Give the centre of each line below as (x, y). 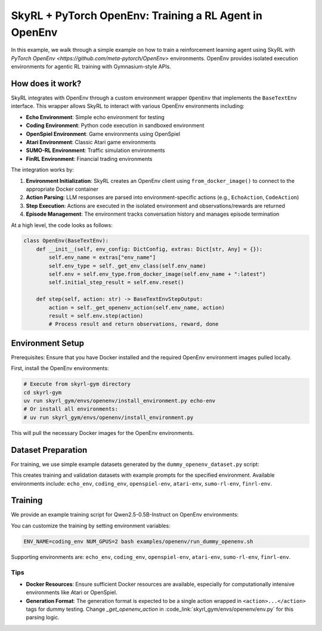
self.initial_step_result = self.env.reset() (116, 282)
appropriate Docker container (62, 189)
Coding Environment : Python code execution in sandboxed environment (115, 126)
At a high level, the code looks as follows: (62, 225)
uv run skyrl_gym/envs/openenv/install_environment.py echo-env (120, 401)
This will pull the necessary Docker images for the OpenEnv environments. (103, 433)
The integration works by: (43, 170)
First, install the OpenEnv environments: (60, 368)
